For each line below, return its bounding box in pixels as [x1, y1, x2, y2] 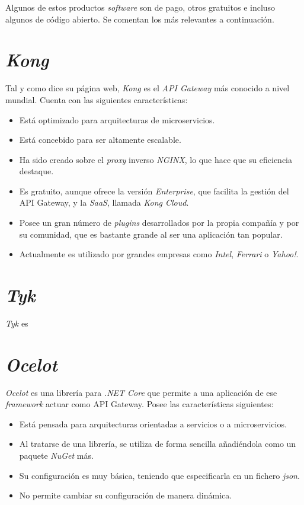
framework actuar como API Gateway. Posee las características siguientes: [5, 398, 274, 410]
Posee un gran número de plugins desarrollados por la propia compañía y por [19, 216, 299, 229]
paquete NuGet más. [19, 449, 94, 462]
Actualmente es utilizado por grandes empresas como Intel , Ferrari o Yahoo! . [19, 248, 299, 260]
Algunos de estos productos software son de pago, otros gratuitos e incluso [5, 1, 276, 13]
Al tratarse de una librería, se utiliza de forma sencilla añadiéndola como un [19, 437, 296, 450]
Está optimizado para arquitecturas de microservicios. [19, 113, 215, 126]
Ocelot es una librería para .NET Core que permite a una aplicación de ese [5, 386, 277, 398]
